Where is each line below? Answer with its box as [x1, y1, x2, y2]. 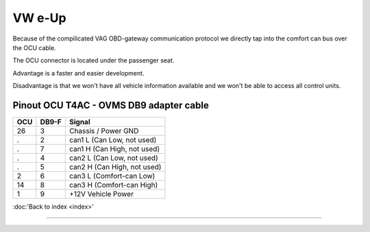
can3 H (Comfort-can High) [69, 181, 158, 190]
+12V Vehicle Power [69, 189, 134, 199]
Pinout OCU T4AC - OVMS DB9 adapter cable [12, 100, 209, 111]
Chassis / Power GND [69, 126, 139, 136]
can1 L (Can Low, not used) [69, 135, 157, 145]
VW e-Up [12, 10, 66, 25]
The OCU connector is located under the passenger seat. [12, 56, 175, 65]
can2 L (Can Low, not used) [69, 153, 158, 163]
